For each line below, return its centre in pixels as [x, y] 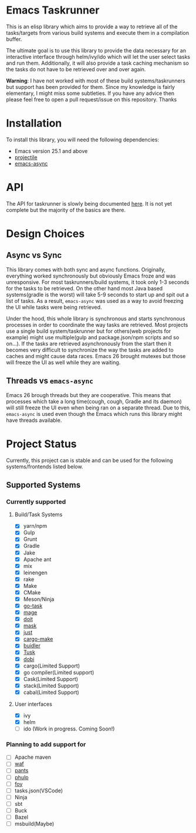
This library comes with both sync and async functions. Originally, [86, 269]
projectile [26, 157]
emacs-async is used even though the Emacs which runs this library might [94, 414]
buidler [32, 646]
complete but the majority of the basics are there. [66, 210]
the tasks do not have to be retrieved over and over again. [76, 69]
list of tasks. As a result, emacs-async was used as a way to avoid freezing [95, 300]
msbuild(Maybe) [34, 824]
